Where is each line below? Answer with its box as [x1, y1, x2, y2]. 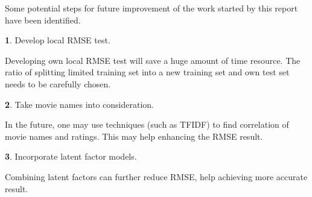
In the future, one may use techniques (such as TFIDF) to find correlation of [5, 118, 289, 131]
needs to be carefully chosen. [5, 77, 111, 90]
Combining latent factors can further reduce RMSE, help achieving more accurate [5, 170, 308, 183]
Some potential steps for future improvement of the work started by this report [5, 2, 298, 14]
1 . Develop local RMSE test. [5, 34, 110, 46]
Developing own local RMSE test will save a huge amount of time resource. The [5, 54, 301, 66]
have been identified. [5, 13, 81, 26]
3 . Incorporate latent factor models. [5, 150, 137, 163]
